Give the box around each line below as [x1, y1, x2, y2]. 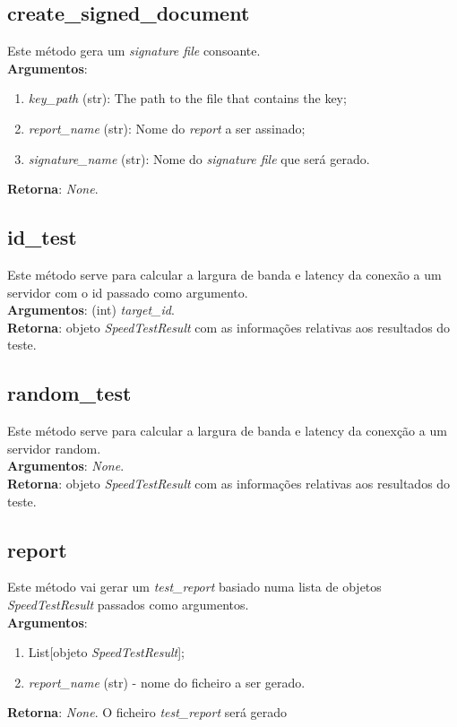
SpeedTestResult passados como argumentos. [7, 594, 249, 613]
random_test [7, 379, 132, 407]
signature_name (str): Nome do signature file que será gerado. [28, 149, 370, 168]
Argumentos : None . [7, 456, 125, 475]
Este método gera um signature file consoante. [7, 41, 261, 60]
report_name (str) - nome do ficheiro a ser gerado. [28, 672, 306, 691]
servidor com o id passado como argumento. [7, 282, 248, 301]
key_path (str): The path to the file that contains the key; [28, 89, 347, 108]
